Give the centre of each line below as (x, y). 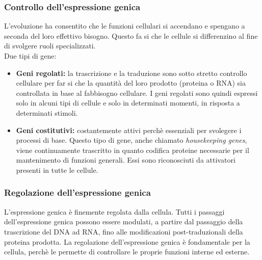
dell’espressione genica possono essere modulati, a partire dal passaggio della (124, 222)
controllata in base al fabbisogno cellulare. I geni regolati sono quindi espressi (137, 93)
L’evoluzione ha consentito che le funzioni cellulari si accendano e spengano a (125, 26)
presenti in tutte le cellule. (57, 170)
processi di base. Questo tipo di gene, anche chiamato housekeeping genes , (132, 140)
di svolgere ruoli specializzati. (50, 46)
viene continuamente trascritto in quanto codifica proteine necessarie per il (133, 150)
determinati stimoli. (47, 112)
